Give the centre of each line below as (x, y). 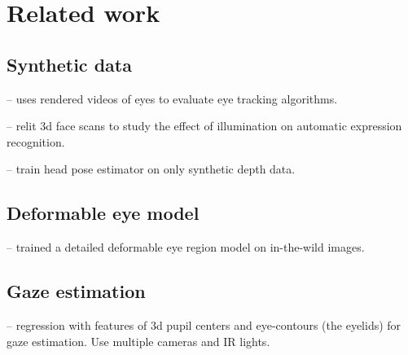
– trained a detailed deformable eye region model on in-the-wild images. (186, 247)
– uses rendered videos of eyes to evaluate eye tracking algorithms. (172, 98)
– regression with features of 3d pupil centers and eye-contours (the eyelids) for (204, 324)
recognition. (36, 141)
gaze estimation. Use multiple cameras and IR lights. (138, 341)
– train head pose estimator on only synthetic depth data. (151, 169)
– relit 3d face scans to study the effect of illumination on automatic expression (204, 126)
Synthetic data (69, 64)
